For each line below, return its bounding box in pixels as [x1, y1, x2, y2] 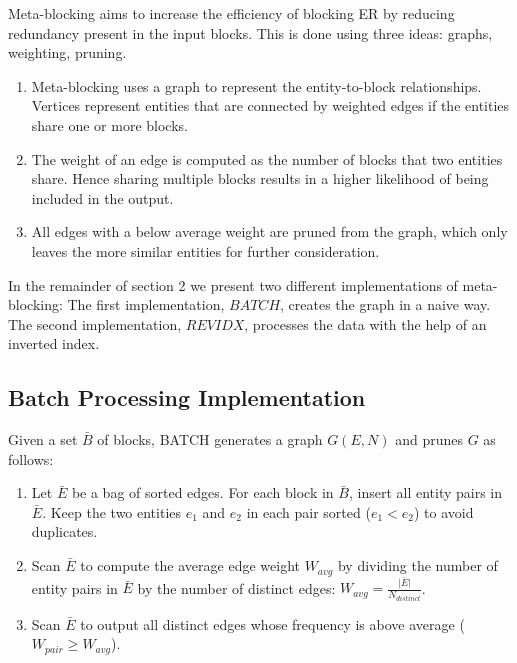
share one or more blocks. [31, 114, 188, 135]
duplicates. [31, 521, 98, 542]
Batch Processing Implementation [8, 382, 366, 413]
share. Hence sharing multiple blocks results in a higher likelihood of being [31, 168, 489, 189]
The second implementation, [8, 313, 182, 334]
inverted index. [8, 333, 100, 354]
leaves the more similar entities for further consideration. [31, 240, 380, 261]
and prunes [395, 429, 463, 450]
